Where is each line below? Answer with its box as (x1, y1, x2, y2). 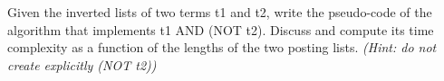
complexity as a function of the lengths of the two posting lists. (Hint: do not (7, 38, 437, 57)
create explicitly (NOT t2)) (7, 55, 157, 74)
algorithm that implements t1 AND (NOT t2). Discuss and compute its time (7, 20, 434, 39)
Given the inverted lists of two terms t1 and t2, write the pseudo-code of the (7, 3, 432, 21)
